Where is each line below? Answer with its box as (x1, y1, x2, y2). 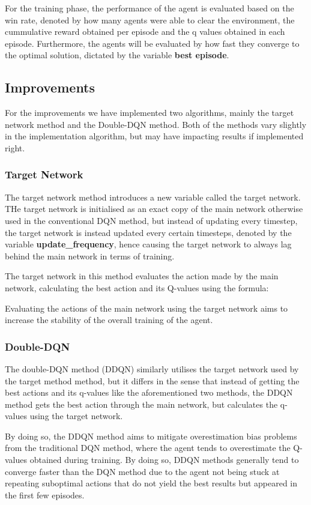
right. (5, 141, 25, 154)
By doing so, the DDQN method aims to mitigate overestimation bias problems (5, 429, 297, 442)
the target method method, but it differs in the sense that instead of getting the (5, 374, 300, 387)
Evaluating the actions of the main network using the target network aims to (5, 301, 288, 314)
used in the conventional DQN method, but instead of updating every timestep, (5, 214, 298, 226)
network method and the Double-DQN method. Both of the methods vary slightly (5, 118, 307, 130)
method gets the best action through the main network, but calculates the (5, 398, 278, 410)
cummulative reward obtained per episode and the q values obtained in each (5, 25, 285, 38)
